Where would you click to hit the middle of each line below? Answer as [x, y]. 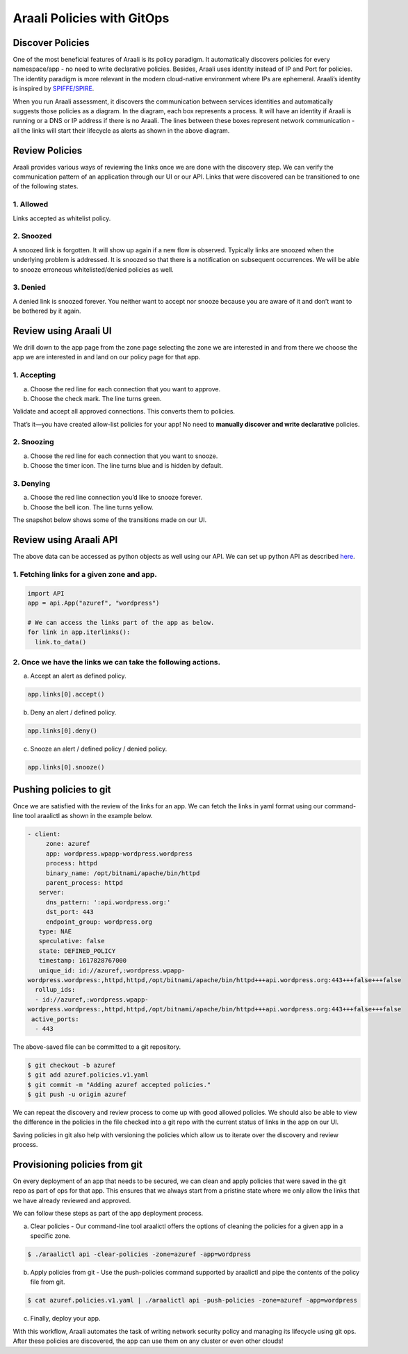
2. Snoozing [34, 442]
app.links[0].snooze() [66, 767]
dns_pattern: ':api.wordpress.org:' [108, 902]
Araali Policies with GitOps [91, 18]
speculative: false [72, 941]
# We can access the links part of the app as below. [121, 622]
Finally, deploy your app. [65, 1319]
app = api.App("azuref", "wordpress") [93, 603]
